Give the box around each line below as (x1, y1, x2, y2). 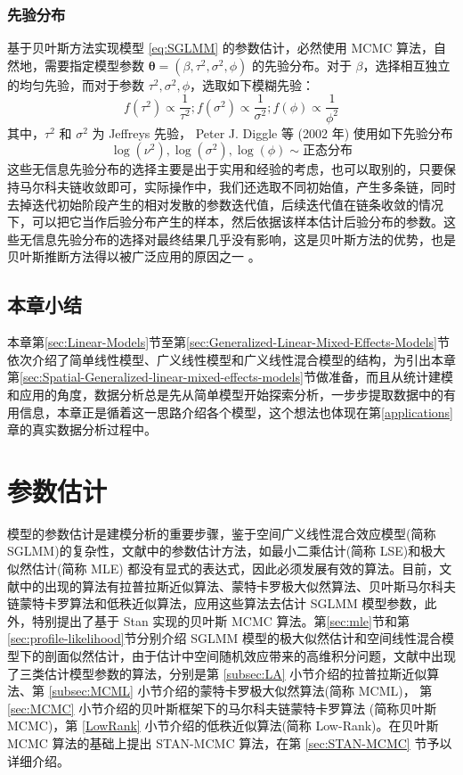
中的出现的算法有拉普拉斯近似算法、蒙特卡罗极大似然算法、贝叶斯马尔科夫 (19, 576, 456, 595)
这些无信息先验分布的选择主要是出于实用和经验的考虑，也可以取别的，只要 (7, 160, 443, 178)
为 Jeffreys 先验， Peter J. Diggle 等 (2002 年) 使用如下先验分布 (92, 123, 453, 142)
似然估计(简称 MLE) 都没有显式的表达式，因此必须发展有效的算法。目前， (7, 559, 440, 578)
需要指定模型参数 (44, 55, 144, 74)
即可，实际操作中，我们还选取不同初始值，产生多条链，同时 (106, 177, 456, 195)
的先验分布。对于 (251, 55, 352, 74)
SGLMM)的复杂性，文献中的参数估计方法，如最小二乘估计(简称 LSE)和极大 (7, 541, 446, 560)
